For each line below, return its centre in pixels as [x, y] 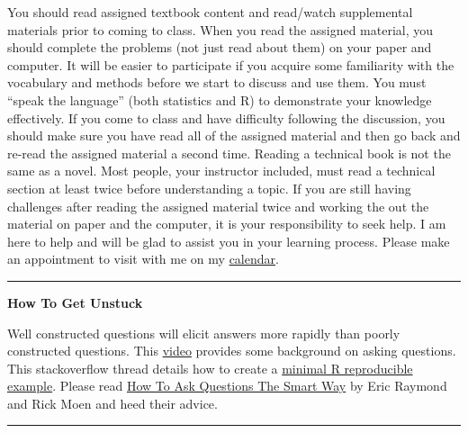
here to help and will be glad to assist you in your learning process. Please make [229, 241]
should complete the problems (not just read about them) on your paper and [220, 47]
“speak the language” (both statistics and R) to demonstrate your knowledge [220, 99]
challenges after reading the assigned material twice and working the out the [218, 206]
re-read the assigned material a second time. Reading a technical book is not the [229, 153]
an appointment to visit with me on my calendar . [143, 259]
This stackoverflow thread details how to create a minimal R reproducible [210, 368]
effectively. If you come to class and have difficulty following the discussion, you [226, 117]
